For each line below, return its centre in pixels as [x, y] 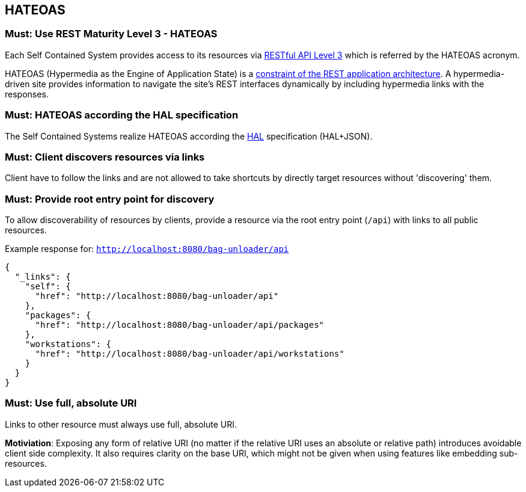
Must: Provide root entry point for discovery [110, 199]
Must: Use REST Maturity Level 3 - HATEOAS [111, 34]
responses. [27, 94]
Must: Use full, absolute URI [71, 403]
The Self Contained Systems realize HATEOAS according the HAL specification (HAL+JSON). [189, 136]
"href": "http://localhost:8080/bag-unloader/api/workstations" [190, 354]
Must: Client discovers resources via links [105, 157]
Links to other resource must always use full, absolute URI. [121, 424]
